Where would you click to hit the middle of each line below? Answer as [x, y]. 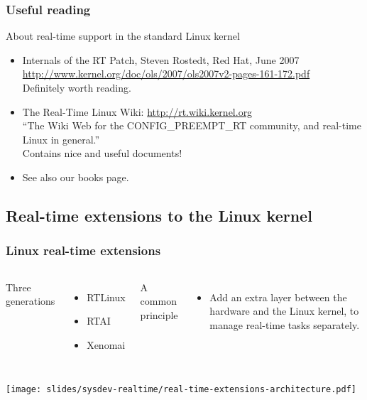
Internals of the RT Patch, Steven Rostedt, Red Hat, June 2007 [161, 59]
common [158, 301]
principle [159, 314]
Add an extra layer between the [278, 297]
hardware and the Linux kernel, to [284, 311]
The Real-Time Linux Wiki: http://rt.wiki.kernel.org [137, 111]
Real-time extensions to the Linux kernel [159, 215]
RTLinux [106, 297]
